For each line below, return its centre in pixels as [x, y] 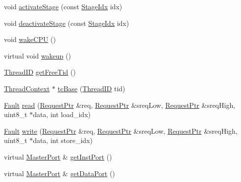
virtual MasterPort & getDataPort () [60, 173]
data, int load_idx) [62, 114]
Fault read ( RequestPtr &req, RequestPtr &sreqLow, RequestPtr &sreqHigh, [120, 105]
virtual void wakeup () [37, 55]
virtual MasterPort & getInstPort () [58, 156]
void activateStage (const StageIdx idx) [63, 6]
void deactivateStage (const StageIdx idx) [67, 23]
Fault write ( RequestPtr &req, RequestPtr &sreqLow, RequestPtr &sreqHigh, [121, 131]
